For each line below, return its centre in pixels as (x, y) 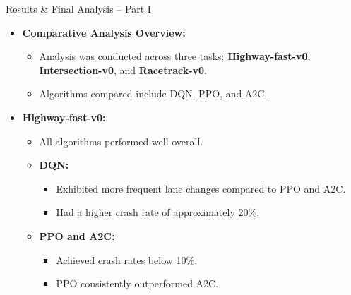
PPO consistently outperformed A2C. (137, 283)
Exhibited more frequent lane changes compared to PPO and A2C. (201, 188)
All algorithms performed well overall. (121, 141)
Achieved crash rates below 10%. (127, 259)
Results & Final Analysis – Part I (78, 8)
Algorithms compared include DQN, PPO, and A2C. (153, 94)
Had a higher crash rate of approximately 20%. (158, 212)
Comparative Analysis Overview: (104, 32)
